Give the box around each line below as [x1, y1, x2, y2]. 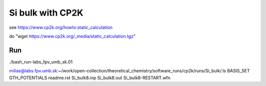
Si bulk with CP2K [9, 7, 84, 18]
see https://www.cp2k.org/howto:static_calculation [9, 24, 113, 30]
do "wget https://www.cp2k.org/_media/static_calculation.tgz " [9, 33, 135, 39]
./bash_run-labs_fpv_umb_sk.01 [9, 59, 73, 64]
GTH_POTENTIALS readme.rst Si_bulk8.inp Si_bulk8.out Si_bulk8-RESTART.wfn [9, 75, 171, 81]
